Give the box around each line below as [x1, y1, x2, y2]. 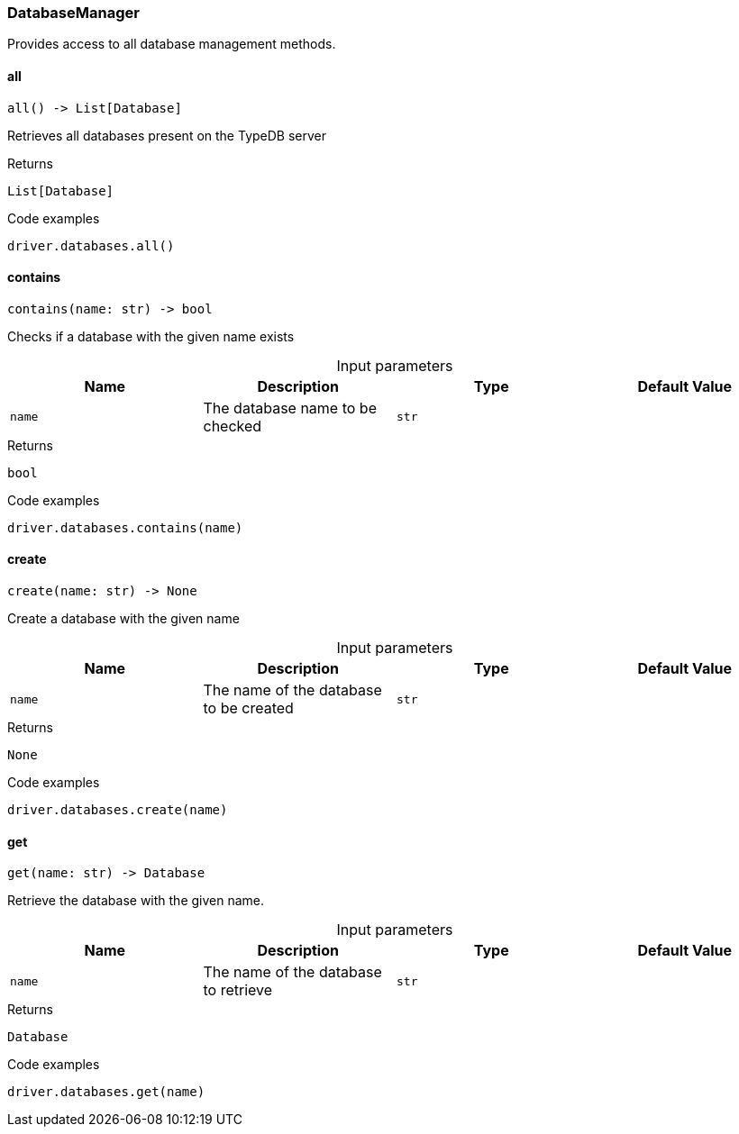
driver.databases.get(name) [7, 1084, 205, 1100]
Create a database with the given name [7, 611, 240, 627]
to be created [203, 699, 294, 718]
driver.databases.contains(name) [7, 520, 243, 535]
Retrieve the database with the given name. [7, 893, 265, 909]
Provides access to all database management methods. [7, 36, 336, 52]
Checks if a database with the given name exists [7, 328, 295, 344]
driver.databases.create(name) [7, 803, 228, 818]
